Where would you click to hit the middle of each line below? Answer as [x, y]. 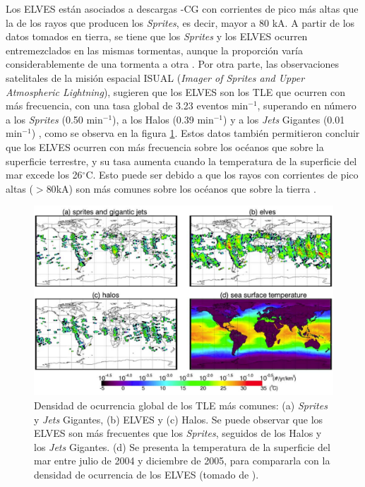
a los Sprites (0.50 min [54, 119]
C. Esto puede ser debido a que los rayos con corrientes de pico [222, 175]
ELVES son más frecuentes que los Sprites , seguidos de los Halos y [178, 433]
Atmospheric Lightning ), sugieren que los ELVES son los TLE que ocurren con [175, 91]
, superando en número [307, 106]
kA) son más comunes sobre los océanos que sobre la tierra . [186, 188]
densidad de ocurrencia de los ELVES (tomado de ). [146, 475]
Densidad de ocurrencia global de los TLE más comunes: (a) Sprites [181, 405]
